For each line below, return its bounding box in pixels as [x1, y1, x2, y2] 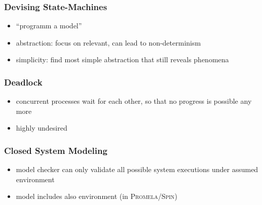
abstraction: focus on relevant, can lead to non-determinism [16, 37, 201, 48]
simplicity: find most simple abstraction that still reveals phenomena [16, 54, 229, 65]
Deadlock [4, 75, 43, 88]
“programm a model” [16, 20, 82, 31]
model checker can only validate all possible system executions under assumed [16, 164, 258, 175]
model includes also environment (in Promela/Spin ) [16, 191, 177, 201]
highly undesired [16, 122, 67, 133]
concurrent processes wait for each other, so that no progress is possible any [16, 96, 252, 106]
